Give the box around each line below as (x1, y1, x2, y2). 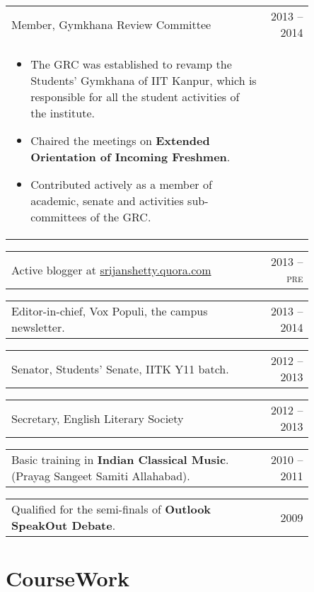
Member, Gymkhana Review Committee (11, 16, 211, 33)
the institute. (30, 105, 95, 121)
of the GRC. (90, 209, 151, 225)
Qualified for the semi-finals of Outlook (11, 501, 211, 517)
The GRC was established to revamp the (30, 56, 232, 72)
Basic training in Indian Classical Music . (11, 451, 229, 468)
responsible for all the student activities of (30, 88, 240, 105)
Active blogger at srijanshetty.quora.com (11, 261, 211, 278)
